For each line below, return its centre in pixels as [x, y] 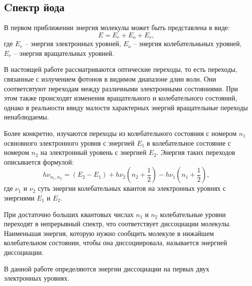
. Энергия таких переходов [196, 152]
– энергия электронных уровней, [73, 43]
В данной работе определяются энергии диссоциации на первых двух [107, 268]
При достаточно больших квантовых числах [69, 214]
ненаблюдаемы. [27, 117]
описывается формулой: [39, 161]
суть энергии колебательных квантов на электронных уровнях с [132, 188]
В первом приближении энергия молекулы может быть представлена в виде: [117, 27]
